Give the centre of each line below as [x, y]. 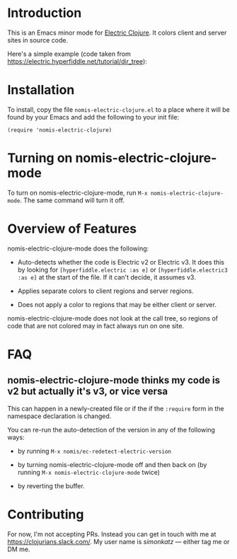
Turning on [40, 158]
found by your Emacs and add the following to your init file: [93, 117]
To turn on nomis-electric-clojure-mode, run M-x [77, 192]
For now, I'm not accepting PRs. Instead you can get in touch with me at [112, 534]
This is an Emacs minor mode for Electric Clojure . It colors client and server [117, 33]
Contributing [46, 514]
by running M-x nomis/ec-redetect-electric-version [94, 451]
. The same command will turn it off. [73, 200]
